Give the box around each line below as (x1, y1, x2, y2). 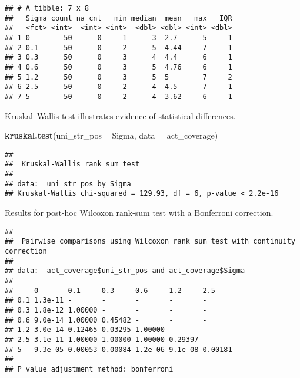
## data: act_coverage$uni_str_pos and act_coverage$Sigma (5, 267, 245, 275)
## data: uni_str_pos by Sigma (5, 179, 131, 188)
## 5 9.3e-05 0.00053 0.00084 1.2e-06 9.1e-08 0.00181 (5, 345, 232, 354)
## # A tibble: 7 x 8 (5, 4, 89, 12)
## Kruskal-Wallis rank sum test (5, 160, 140, 169)
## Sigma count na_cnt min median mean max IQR (5, 14, 232, 22)
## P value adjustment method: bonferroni (5, 364, 174, 373)
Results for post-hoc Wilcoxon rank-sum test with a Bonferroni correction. (5, 206, 274, 219)
